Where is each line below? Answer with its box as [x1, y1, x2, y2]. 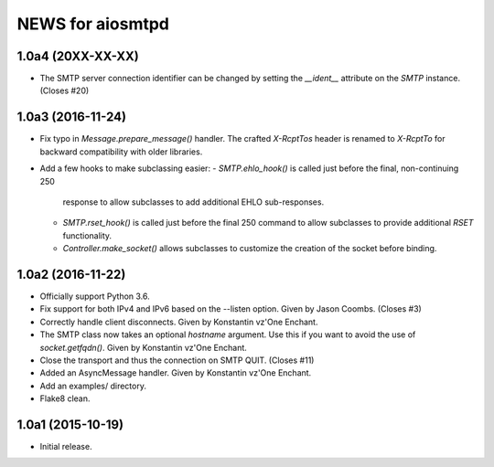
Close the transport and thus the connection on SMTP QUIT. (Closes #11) [39, 355, 315, 366]
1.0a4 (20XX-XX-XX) [16, 48, 139, 64]
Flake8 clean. [39, 393, 91, 404]
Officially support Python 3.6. [39, 291, 150, 302]
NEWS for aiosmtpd [16, 14, 169, 34]
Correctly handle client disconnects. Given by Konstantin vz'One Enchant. [39, 316, 318, 327]
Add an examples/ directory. [39, 380, 146, 391]
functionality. [62, 229, 113, 241]
